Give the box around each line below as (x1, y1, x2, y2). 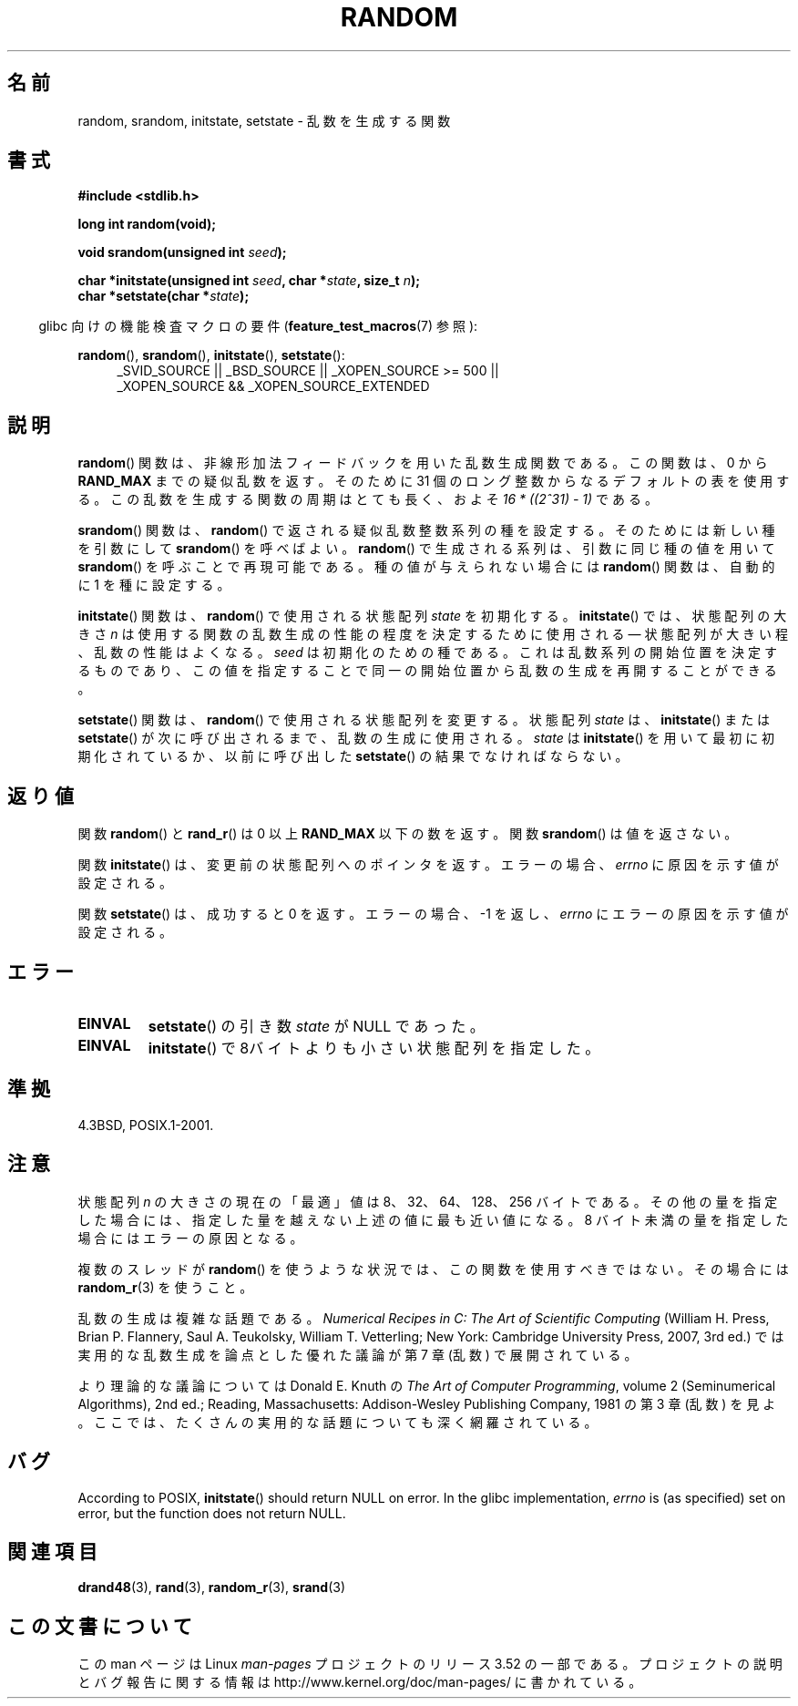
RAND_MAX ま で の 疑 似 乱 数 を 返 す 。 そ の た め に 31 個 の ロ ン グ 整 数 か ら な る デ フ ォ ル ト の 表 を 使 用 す (77, 473, 790, 489)
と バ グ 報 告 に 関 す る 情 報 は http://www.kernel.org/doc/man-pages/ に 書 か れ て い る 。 (77, 1674, 642, 1691)
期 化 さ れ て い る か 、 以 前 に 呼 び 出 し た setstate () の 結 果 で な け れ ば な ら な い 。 (77, 748, 629, 765)
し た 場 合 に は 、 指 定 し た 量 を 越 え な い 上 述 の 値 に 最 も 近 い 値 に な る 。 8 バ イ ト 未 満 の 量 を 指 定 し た (77, 1211, 789, 1228)
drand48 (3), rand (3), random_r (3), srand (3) (77, 1579, 345, 1596)
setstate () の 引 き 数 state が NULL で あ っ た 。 (148, 1016, 485, 1035)
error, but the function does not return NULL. (77, 1505, 346, 1521)
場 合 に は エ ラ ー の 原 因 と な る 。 (77, 1229, 303, 1246)
